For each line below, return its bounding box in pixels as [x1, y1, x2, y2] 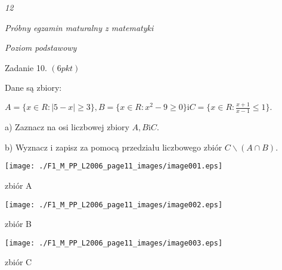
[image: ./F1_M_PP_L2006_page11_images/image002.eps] [5, 200, 223, 209]
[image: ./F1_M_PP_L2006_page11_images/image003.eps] [5, 238, 223, 247]
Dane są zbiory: [5, 81, 62, 94]
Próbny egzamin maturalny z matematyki [5, 21, 154, 33]
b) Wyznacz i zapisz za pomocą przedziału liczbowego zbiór [5, 140, 222, 153]
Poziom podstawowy [5, 41, 77, 54]
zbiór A [5, 179, 32, 191]
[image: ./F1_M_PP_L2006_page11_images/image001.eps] [5, 162, 223, 171]
